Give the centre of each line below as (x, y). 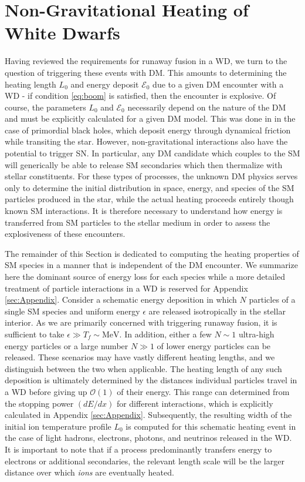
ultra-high (256, 334)
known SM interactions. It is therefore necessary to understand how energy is (144, 211)
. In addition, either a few (165, 334)
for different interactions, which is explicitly (195, 403)
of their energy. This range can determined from (203, 391)
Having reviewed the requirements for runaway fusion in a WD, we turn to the (146, 61)
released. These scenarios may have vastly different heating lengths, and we (140, 357)
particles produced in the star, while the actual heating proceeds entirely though (149, 199)
